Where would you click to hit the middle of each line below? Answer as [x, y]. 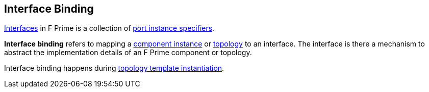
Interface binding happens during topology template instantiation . [114, 68]
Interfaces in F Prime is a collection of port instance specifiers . [109, 28]
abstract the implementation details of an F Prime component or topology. [128, 53]
